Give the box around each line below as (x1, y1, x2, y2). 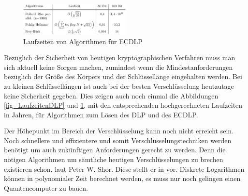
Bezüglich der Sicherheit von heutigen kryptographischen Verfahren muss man (4, 52, 235, 63)
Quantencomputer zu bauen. (4, 182, 88, 193)
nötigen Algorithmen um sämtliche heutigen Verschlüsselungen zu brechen (4, 154, 223, 164)
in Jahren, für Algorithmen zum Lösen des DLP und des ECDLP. (4, 109, 198, 119)
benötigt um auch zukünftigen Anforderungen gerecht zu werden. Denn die (4, 145, 226, 155)
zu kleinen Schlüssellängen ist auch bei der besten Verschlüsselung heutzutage (4, 81, 234, 91)
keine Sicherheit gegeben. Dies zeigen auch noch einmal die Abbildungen (4, 90, 219, 100)
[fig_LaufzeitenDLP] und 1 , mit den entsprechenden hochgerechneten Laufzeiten (4, 100, 243, 110)
